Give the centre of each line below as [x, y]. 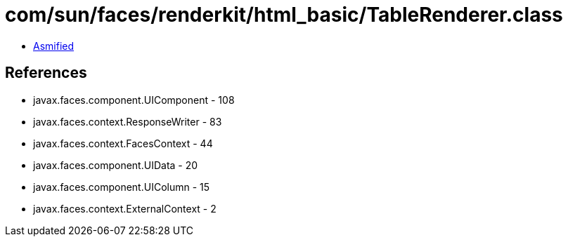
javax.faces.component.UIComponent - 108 [134, 100]
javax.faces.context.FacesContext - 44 [123, 143]
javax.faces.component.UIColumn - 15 [122, 187]
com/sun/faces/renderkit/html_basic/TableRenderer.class [284, 15]
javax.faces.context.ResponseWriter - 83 [128, 121]
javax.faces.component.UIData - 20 [116, 165]
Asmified [54, 46]
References [46, 73]
